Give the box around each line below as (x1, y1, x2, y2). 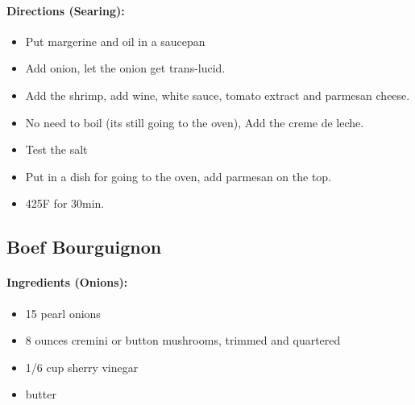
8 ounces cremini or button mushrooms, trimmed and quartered (25, 332, 341, 349)
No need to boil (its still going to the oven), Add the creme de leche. (25, 114, 364, 130)
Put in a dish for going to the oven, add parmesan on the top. (25, 167, 332, 184)
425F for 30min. (25, 195, 105, 212)
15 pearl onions (25, 304, 101, 321)
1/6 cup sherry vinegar (25, 358, 139, 375)
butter (25, 386, 56, 403)
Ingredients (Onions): (6, 274, 128, 291)
